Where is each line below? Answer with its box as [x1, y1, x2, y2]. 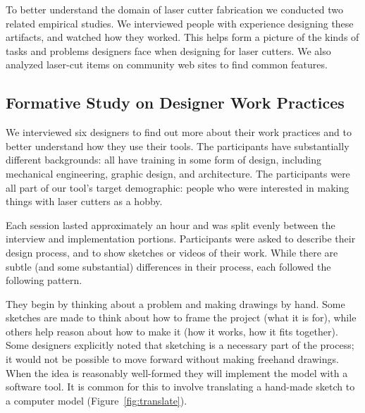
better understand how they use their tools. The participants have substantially [6, 138, 349, 153]
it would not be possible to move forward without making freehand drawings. [6, 352, 339, 366]
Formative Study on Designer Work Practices [6, 92, 345, 113]
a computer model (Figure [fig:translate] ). [6, 393, 187, 407]
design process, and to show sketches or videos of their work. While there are [6, 245, 338, 259]
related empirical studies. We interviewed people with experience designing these [6, 16, 354, 30]
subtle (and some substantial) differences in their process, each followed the [6, 259, 331, 273]
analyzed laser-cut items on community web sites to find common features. [6, 57, 328, 72]
